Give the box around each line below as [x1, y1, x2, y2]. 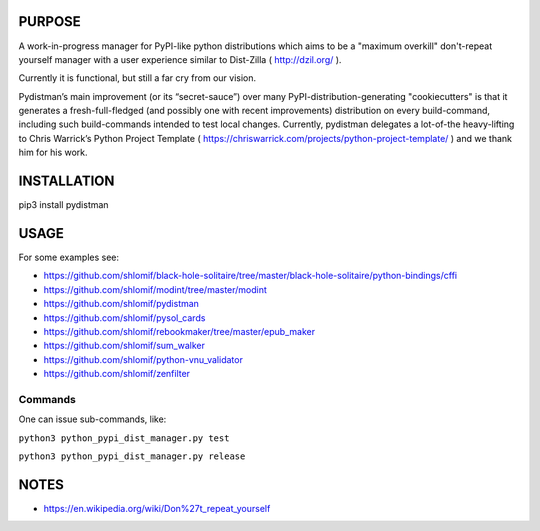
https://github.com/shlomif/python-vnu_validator [43, 353, 244, 365]
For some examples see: [18, 251, 120, 264]
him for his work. [18, 146, 89, 159]
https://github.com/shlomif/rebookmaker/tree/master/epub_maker [43, 326, 315, 338]
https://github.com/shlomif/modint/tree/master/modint [43, 283, 267, 295]
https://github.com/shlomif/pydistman [43, 298, 200, 310]
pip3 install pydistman [18, 199, 109, 211]
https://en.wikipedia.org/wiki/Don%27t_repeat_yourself [43, 503, 271, 515]
